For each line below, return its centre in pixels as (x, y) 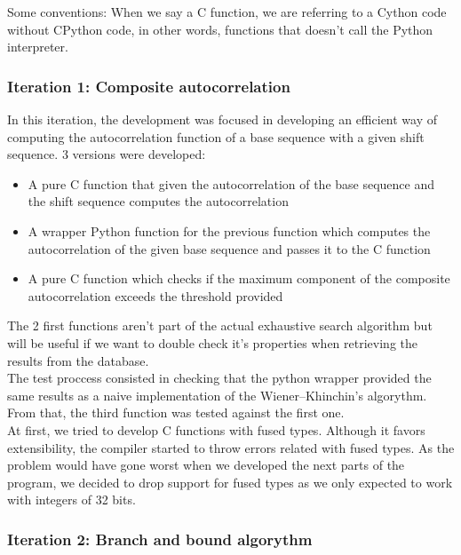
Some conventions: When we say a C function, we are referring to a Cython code (227, 12)
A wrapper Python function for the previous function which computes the (229, 230)
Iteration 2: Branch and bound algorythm (160, 539)
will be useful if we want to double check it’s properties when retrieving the (212, 342)
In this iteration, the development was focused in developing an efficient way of (223, 119)
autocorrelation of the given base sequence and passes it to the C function (229, 248)
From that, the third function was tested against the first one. (176, 412)
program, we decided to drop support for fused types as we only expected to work (230, 482)
